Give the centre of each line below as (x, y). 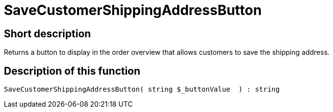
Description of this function (72, 71)
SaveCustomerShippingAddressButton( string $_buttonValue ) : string (142, 89)
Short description (48, 33)
